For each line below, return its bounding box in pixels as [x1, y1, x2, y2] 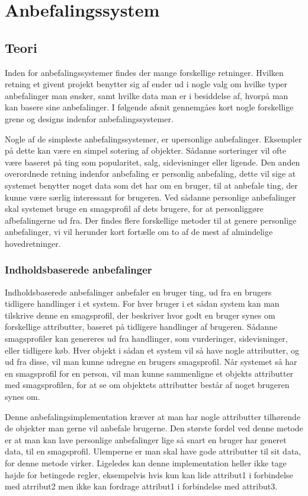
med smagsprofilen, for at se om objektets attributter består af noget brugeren [5, 379, 290, 391]
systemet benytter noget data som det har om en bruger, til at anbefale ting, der [5, 179, 298, 191]
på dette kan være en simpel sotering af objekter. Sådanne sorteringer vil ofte [5, 144, 286, 157]
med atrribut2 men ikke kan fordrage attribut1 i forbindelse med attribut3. [5, 480, 278, 492]
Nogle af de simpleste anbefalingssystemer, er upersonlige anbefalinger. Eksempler [5, 132, 302, 145]
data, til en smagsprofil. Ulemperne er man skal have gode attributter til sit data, [5, 445, 301, 457]
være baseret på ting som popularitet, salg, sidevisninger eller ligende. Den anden [5, 155, 300, 168]
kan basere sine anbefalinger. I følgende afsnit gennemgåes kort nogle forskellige [5, 101, 294, 113]
